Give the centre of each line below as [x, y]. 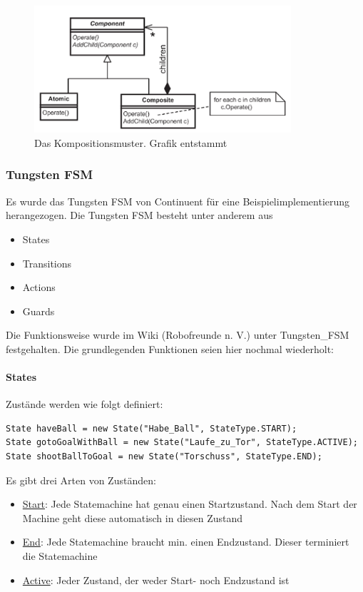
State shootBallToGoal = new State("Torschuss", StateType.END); [164, 457]
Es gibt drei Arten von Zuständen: [81, 480]
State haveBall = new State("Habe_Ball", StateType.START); [152, 428]
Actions [39, 287]
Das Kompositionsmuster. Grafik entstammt [131, 142]
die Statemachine [60, 556]
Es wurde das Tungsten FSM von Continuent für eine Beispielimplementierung [178, 201]
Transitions [47, 263]
